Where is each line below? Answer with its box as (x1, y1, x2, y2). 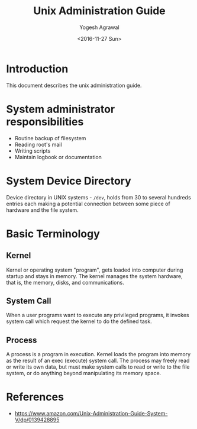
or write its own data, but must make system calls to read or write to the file (6, 363, 190, 370)
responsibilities (6, 115, 84, 128)
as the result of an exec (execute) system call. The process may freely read (6, 357, 190, 365)
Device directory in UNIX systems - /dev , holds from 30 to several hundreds (6, 193, 191, 201)
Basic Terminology (6, 227, 100, 240)
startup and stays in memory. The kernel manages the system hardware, (6, 272, 183, 279)
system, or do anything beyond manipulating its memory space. (6, 370, 162, 377)
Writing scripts (14, 147, 51, 154)
